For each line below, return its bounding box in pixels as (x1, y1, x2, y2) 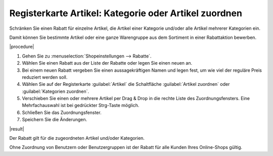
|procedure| (9, 43, 34, 50)
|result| (9, 126, 25, 132)
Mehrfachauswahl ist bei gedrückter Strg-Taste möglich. (22, 102, 140, 109)
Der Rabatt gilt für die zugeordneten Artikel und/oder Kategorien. (9, 135, 145, 141)
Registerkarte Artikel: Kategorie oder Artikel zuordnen (9, 8, 243, 19)
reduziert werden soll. (22, 74, 68, 80)
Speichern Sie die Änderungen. (22, 117, 87, 123)
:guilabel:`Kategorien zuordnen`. (22, 88, 89, 94)
